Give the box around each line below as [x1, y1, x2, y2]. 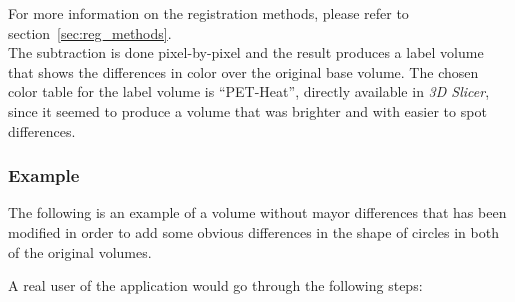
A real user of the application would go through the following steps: [8, 275, 423, 296]
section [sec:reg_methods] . [8, 22, 172, 43]
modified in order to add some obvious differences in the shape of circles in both [8, 221, 499, 242]
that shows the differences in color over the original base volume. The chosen [8, 61, 479, 82]
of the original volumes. [8, 241, 152, 262]
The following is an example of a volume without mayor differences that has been [8, 202, 507, 223]
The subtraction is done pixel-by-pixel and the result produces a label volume [8, 42, 484, 63]
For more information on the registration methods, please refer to [8, 3, 409, 23]
